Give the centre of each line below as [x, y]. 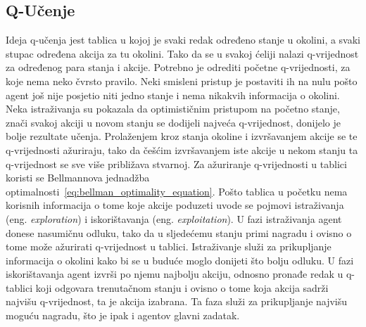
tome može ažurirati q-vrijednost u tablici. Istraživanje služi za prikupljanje [169, 246]
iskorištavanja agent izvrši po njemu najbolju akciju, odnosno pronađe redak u [175, 274]
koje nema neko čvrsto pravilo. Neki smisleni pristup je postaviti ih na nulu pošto [182, 81]
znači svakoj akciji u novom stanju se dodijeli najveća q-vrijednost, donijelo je [173, 122]
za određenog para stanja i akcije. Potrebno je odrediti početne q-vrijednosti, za [178, 67]
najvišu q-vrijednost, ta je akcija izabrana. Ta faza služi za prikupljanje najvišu [177, 301]
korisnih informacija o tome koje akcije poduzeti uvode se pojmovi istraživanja [175, 205]
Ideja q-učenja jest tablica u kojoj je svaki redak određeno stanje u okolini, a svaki [183, 40]
